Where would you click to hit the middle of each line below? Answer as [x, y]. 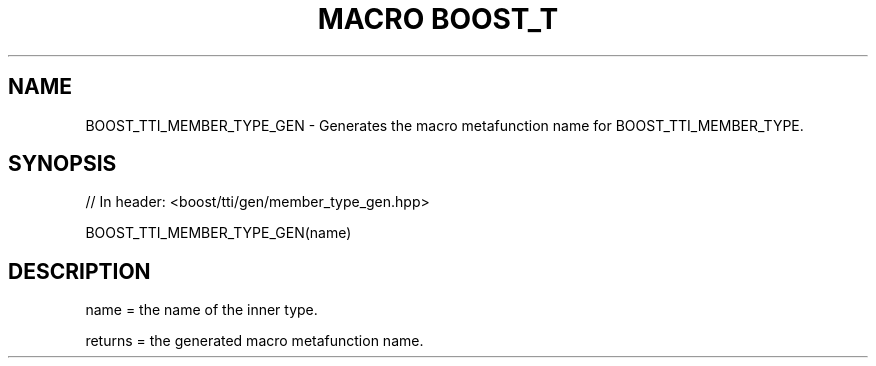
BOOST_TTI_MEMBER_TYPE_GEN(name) [218, 233]
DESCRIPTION [79, 271]
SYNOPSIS [62, 164]
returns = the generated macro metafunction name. [254, 341]
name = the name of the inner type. [201, 310]
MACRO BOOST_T [438, 19]
